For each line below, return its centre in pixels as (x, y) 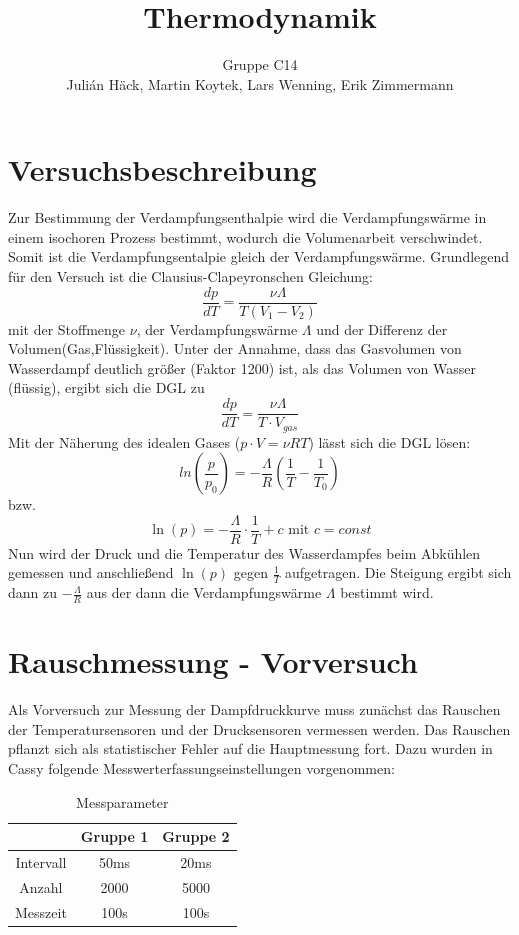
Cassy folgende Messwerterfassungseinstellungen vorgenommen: (201, 767)
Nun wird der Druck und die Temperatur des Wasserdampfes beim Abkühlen (244, 552)
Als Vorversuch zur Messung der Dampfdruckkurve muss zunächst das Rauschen (254, 709)
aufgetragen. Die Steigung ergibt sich (398, 572)
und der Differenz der (382, 328)
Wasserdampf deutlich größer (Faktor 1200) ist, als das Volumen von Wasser (242, 367)
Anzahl (41, 886)
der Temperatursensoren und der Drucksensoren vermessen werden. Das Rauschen (259, 728)
